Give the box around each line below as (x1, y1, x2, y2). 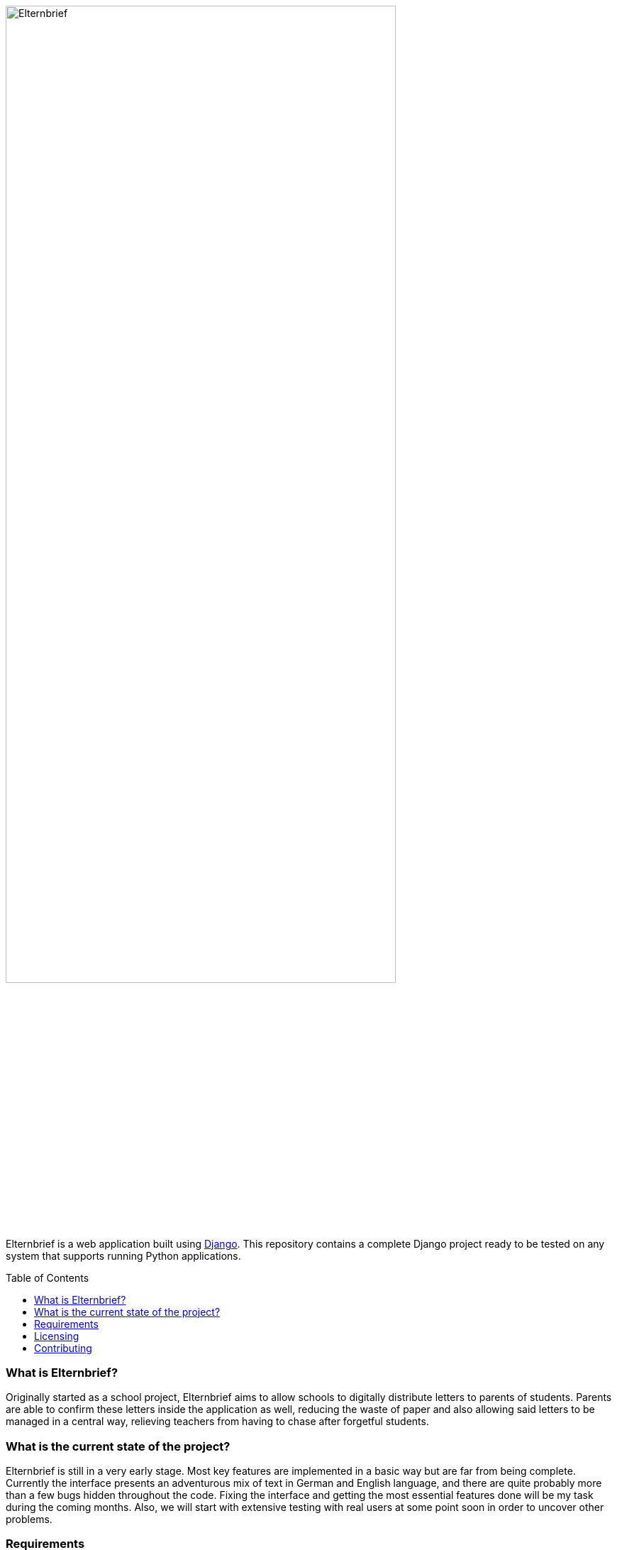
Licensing (34, 1329, 79, 1342)
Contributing (34, 1341, 92, 1354)
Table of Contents (6, 1271, 89, 1284)
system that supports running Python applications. (6, 1249, 241, 1262)
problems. (6, 1513, 52, 1526)
